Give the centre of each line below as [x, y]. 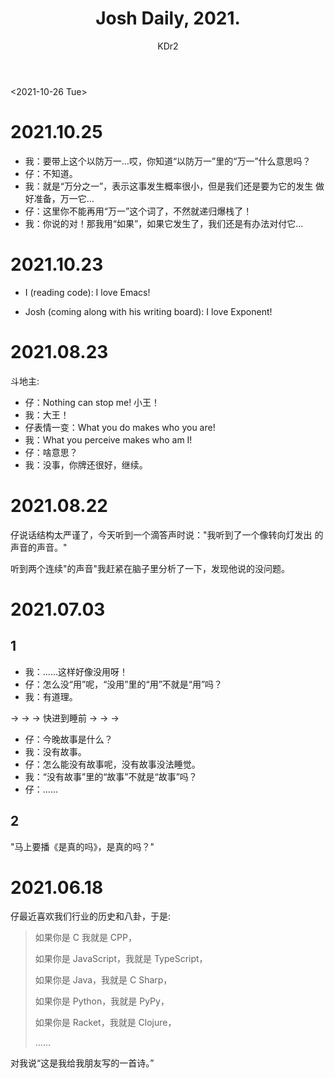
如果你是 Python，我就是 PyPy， [102, 1001]
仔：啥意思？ [51, 452]
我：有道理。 [51, 696]
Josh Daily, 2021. [168, 18]
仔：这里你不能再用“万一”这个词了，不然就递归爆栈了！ [138, 211]
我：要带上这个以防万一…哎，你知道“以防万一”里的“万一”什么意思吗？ [168, 161]
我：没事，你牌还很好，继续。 [86, 464]
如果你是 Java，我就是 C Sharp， [103, 980]
